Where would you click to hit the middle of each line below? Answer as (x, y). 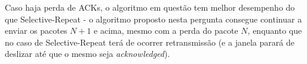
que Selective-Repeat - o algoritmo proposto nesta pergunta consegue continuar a (153, 19)
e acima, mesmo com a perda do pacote (166, 31)
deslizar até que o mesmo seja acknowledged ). (88, 54)
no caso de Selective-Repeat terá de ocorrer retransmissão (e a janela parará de (150, 42)
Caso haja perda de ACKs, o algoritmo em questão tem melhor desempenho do (150, 7)
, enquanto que (275, 31)
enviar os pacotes (36, 31)
